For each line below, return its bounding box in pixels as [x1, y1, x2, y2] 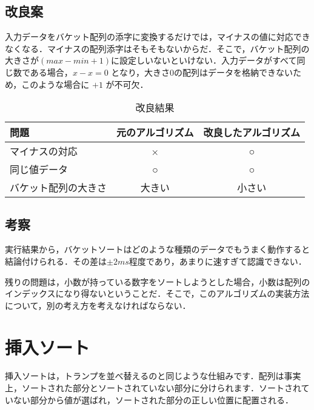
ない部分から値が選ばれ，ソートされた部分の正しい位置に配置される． [13, 393, 293, 406]
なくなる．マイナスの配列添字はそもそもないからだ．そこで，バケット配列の [5, 42, 310, 55]
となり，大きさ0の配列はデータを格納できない [111, 65, 293, 78]
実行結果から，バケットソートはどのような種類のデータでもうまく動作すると [5, 243, 310, 256]
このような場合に [21, 78, 90, 90]
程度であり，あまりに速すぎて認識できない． [129, 254, 307, 267]
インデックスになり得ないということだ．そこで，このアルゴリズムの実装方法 [5, 287, 310, 300]
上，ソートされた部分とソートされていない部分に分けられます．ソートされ [5, 382, 301, 394]
